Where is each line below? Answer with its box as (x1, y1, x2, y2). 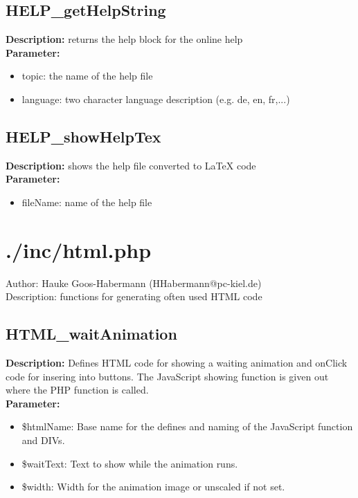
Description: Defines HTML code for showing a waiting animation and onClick (6, 356, 348, 370)
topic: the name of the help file (21, 68, 153, 83)
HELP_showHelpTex (6, 125, 161, 147)
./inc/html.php (6, 235, 152, 264)
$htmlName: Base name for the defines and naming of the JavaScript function (21, 419, 353, 434)
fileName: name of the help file (21, 194, 152, 209)
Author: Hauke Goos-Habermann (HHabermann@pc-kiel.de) (6, 275, 262, 290)
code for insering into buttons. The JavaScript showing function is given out (6, 369, 329, 383)
